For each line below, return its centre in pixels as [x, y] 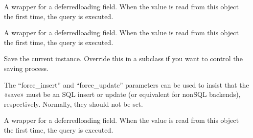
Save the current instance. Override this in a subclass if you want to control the [123, 58]
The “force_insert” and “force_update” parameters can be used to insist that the [126, 84]
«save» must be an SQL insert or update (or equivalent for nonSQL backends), [122, 94]
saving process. [26, 68]
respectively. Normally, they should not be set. [74, 103]
